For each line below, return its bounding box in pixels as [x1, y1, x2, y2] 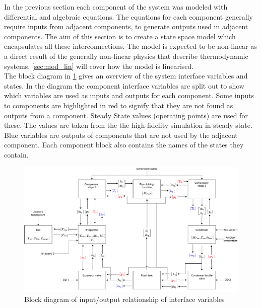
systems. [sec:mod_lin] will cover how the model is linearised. [4, 60, 194, 71]
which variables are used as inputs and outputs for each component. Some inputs [4, 90, 254, 101]
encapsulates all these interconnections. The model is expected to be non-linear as [4, 41, 257, 51]
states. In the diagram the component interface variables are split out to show [4, 80, 244, 91]
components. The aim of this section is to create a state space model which [4, 31, 236, 41]
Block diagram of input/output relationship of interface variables [24, 293, 225, 304]
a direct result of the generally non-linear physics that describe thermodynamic [4, 50, 248, 61]
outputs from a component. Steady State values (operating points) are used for [4, 110, 248, 120]
